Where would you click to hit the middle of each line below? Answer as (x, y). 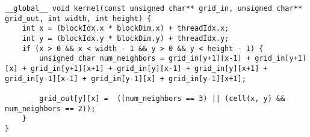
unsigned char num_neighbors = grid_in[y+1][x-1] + (145, 59)
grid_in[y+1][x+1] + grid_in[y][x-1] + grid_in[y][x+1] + (149, 68)
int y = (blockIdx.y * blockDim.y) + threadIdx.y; (126, 38)
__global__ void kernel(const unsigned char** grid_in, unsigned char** (153, 8)
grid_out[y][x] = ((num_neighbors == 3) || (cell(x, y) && (162, 98)
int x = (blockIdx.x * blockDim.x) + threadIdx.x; (126, 29)
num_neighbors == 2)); (50, 108)
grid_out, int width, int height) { (78, 18)
